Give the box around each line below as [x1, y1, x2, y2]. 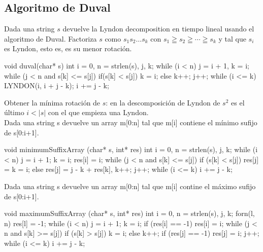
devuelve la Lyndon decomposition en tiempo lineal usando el [62, 23, 254, 34]
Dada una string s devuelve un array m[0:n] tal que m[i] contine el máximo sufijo [4, 181, 256, 191]
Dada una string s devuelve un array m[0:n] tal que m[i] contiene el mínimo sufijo [4, 117, 257, 127]
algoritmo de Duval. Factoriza [4, 33, 97, 44]
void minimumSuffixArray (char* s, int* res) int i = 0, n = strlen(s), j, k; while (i [4, 144, 258, 155]
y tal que [218, 33, 246, 44]
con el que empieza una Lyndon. [48, 107, 149, 118]
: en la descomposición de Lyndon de [106, 97, 220, 107]
